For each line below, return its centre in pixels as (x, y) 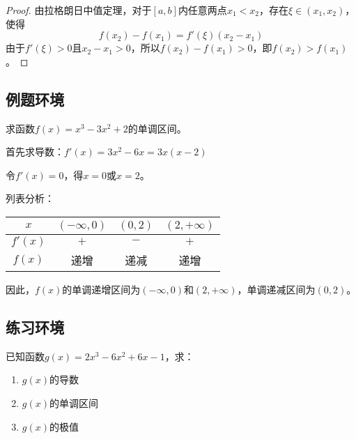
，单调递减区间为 (276, 289)
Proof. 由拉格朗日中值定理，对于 (79, 10)
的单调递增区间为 (101, 289)
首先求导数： (35, 152)
